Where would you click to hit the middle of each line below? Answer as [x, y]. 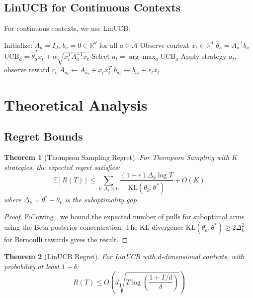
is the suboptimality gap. [102, 200]
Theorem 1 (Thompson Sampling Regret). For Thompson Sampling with [117, 157]
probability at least [32, 266]
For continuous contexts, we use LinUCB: [67, 28]
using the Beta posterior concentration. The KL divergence [94, 227]
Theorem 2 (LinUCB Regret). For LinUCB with [80, 256]
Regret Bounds [43, 136]
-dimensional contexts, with [203, 256]
